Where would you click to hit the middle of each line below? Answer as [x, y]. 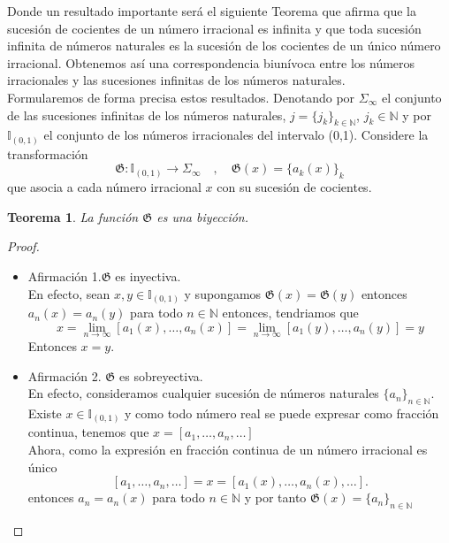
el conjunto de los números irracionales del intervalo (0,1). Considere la [236, 135]
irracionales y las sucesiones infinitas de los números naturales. [176, 80]
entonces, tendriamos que [290, 313]
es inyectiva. [148, 276]
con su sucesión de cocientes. [294, 187]
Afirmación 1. [65, 276]
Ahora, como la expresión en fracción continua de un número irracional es [228, 450]
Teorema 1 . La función [73, 216]
